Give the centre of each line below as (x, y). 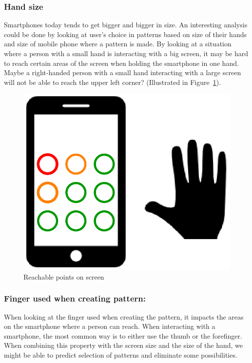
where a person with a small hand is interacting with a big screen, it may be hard (126, 53)
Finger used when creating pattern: (75, 298)
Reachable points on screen (64, 276)
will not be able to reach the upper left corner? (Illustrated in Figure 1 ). (113, 82)
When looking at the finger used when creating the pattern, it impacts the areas (124, 316)
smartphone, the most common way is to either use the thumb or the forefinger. (123, 335)
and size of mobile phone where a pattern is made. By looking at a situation (118, 44)
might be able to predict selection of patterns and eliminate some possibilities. (121, 354)
